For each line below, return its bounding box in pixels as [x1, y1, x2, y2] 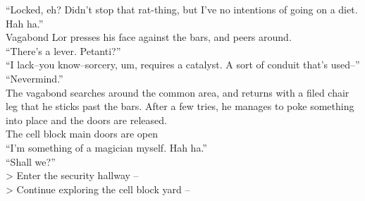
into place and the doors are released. [6, 112, 167, 127]
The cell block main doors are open [6, 126, 158, 141]
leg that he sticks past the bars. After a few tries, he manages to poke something [6, 99, 354, 114]
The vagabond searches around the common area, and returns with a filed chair [6, 85, 349, 99]
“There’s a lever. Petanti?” [6, 43, 121, 58]
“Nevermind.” [6, 71, 63, 85]
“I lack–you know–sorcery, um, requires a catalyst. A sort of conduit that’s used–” [6, 57, 360, 72]
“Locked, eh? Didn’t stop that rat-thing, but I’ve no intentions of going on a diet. [6, 2, 358, 16]
